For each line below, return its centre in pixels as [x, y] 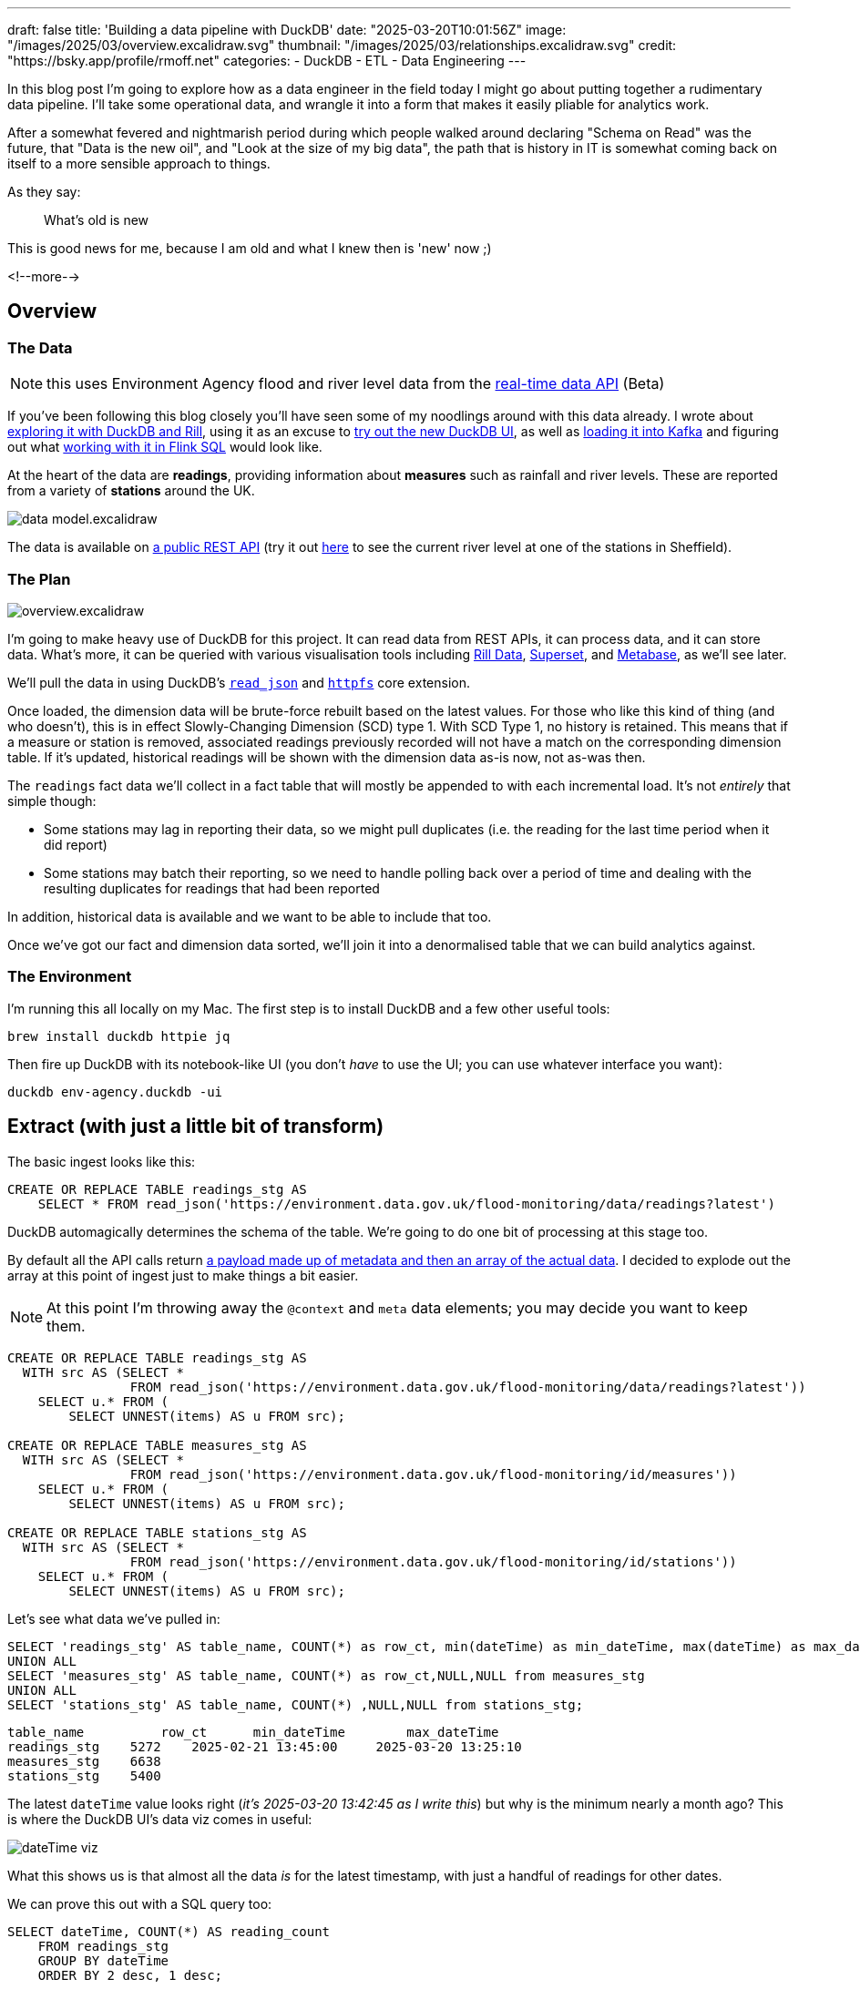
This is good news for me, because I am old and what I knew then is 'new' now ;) [250, 248]
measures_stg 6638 [84, 1761]
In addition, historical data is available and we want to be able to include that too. [250, 916]
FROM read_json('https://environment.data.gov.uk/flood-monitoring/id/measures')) [433, 1474]
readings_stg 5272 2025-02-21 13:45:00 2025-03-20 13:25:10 [265, 1746]
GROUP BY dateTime [103, 1960]
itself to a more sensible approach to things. [139, 163]
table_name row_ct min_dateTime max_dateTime [253, 1732]
